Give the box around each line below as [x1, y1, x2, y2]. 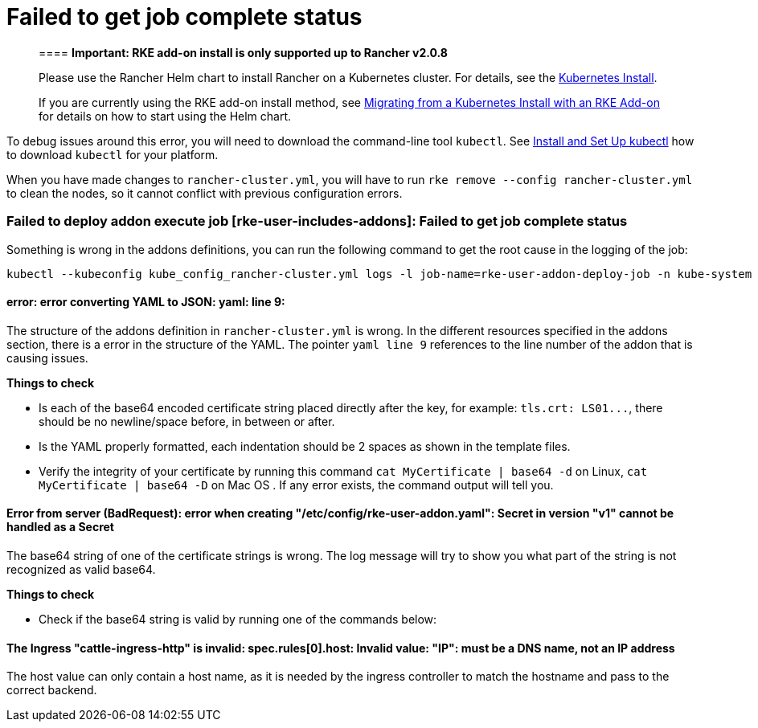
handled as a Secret [6, 520, 114, 534]
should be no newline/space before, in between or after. [39, 414, 335, 428]
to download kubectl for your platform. [6, 147, 219, 162]
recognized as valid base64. [6, 562, 156, 576]
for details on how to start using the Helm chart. [39, 108, 292, 123]
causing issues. [6, 350, 88, 365]
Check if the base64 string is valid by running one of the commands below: [39, 611, 437, 626]
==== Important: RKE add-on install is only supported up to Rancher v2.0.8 [39, 45, 448, 59]
